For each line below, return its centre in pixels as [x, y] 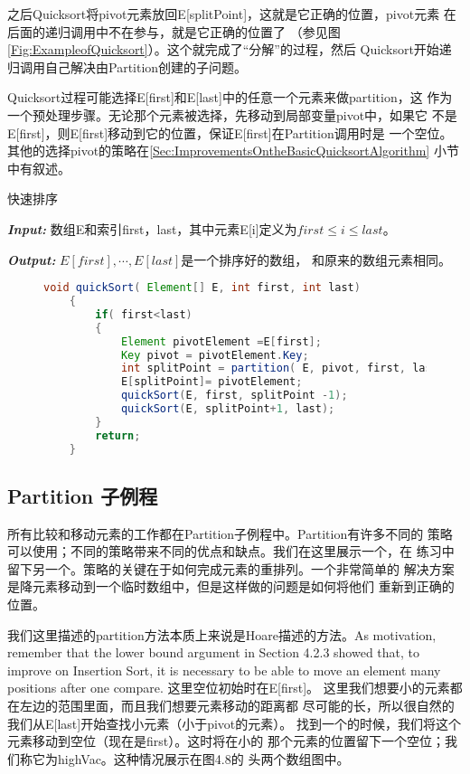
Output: [32, 259]
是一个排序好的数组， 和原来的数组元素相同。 [316, 259]
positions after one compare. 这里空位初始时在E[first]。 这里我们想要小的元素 [229, 688]
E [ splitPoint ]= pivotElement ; [211, 382]
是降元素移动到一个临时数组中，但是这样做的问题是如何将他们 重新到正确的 [231, 586]
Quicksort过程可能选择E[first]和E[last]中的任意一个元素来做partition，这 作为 [230, 97]
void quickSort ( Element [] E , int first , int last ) [202, 288]
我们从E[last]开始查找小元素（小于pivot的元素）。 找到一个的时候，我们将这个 [234, 723]
